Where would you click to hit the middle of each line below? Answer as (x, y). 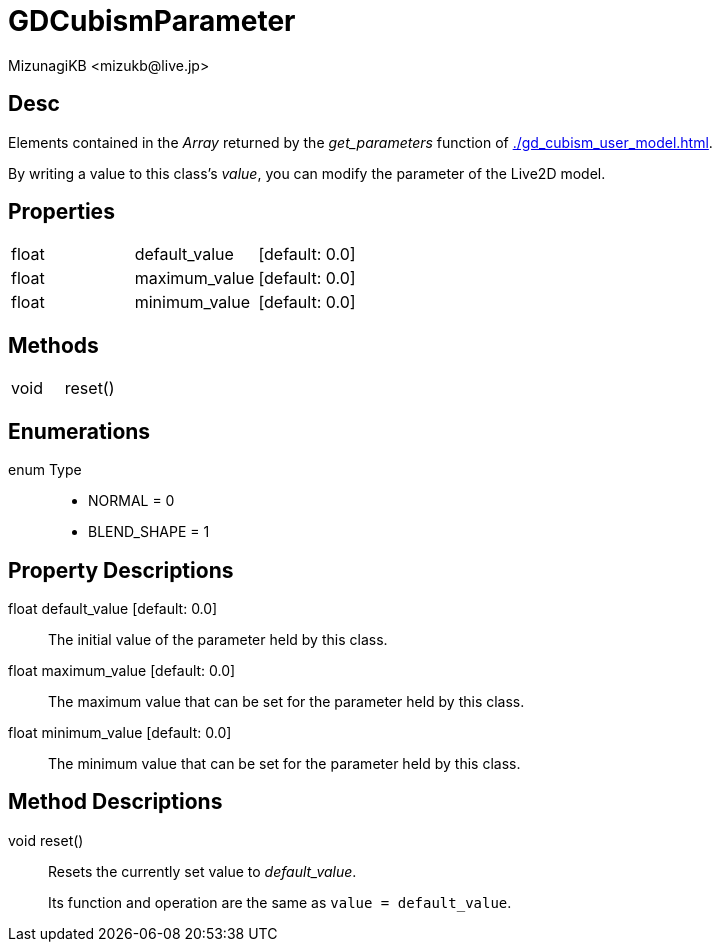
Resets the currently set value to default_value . (202, 871)
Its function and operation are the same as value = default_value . (280, 902)
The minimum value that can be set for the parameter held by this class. (284, 763)
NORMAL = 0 (131, 501)
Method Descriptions (115, 802)
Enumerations (79, 431)
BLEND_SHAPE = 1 (149, 532)
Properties (61, 212)
